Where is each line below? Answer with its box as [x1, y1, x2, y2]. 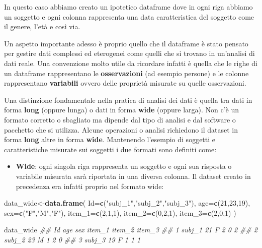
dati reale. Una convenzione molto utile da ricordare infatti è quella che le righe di [4, 57, 257, 68]
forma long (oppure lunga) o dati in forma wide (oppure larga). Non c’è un [4, 104, 239, 115]
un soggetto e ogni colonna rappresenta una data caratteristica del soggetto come [4, 11, 254, 22]
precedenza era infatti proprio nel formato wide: [16, 180, 164, 191]
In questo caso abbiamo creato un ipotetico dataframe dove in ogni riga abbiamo [4, 2, 253, 12]
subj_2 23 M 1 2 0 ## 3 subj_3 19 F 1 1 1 [4, 234, 141, 244]
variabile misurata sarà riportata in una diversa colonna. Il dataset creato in [16, 170, 251, 181]
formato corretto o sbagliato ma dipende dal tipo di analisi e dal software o [4, 114, 236, 125]
